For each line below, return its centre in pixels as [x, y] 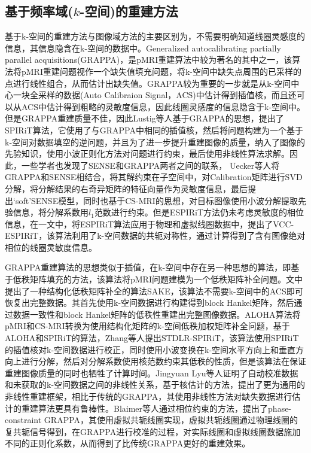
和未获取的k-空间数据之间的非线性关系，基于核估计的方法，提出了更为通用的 [155, 384]
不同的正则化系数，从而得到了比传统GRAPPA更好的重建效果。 [128, 443]
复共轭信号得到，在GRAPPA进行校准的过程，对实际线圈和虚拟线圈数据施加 [153, 431]
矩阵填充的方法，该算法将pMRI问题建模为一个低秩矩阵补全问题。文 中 [166, 279]
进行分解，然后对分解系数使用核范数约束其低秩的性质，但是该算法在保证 [164, 361]
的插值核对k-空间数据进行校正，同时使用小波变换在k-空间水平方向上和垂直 [150, 349]
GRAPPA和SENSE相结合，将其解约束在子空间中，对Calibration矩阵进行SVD [154, 177]
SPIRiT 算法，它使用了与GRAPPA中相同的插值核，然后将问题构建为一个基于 [154, 130]
